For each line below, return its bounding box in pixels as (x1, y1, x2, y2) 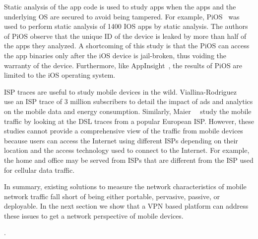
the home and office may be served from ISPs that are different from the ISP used (4, 154, 254, 165)
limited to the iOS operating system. (4, 70, 116, 80)
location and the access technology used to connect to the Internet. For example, (4, 145, 250, 155)
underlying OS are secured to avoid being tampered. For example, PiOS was (4, 11, 240, 21)
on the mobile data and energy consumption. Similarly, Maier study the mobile (4, 106, 252, 116)
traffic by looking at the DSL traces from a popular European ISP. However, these (4, 116, 255, 126)
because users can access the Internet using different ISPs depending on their (4, 135, 238, 145)
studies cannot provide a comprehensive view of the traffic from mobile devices (4, 125, 243, 136)
